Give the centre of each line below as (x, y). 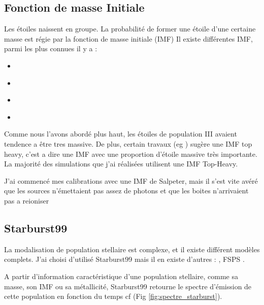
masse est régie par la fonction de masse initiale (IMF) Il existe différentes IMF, (128, 38)
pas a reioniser (27, 200)
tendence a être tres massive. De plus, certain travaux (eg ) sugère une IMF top (128, 143)
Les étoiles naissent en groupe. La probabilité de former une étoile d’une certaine (130, 29)
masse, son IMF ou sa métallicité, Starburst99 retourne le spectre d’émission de (128, 286)
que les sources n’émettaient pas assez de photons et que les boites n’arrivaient (126, 191)
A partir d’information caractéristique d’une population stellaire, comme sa (121, 276)
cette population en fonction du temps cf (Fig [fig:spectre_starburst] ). (113, 296)
